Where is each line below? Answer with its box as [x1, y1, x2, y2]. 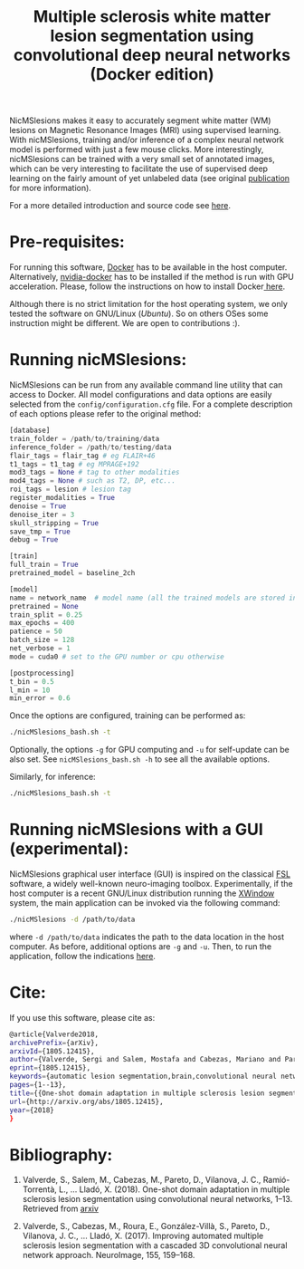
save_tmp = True [9, 527, 71, 536]
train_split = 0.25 [9, 610, 83, 620]
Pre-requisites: [9, 232, 125, 253]
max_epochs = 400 [9, 619, 75, 628]
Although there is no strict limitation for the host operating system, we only [9, 299, 288, 310]
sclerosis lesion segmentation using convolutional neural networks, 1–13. [22, 1194, 293, 1205]
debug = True [9, 535, 59, 544]
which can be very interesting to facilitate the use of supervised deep [9, 163, 269, 174]
